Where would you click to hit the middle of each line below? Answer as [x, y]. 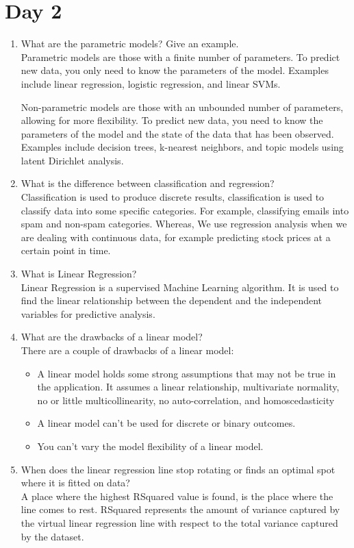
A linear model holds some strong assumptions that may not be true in [187, 373]
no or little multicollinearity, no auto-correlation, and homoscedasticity [186, 400]
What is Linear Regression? [79, 274]
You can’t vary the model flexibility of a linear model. [150, 446]
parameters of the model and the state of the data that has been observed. [177, 133]
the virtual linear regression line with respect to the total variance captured [179, 522]
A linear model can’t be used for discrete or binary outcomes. [166, 423]
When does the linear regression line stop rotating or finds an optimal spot [178, 469]
